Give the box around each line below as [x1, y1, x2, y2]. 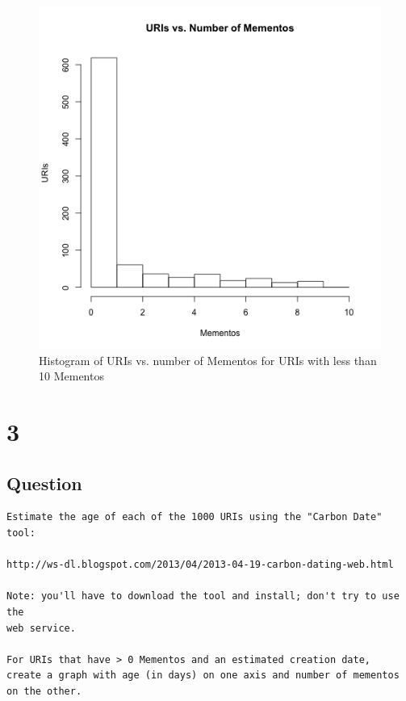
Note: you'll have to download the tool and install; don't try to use [6, 590, 400, 602]
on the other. [6, 685, 82, 697]
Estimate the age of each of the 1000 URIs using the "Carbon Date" [6, 511, 383, 523]
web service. [6, 622, 76, 634]
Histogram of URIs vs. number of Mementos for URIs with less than [39, 351, 377, 368]
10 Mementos [39, 367, 104, 384]
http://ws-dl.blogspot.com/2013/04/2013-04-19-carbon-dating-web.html [6, 559, 394, 571]
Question [6, 470, 82, 495]
